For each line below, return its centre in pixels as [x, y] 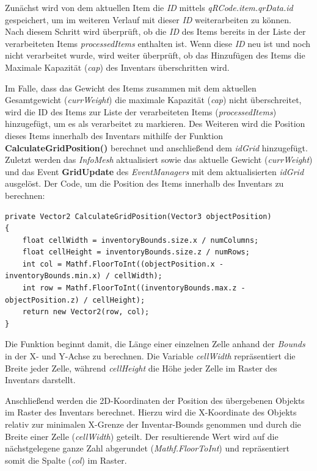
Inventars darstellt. [40, 380]
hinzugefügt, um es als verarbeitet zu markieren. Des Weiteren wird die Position [155, 124]
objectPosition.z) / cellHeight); [75, 300]
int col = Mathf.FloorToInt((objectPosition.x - [123, 264]
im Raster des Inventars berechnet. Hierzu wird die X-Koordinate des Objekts [151, 412]
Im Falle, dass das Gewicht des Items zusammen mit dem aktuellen [131, 88]
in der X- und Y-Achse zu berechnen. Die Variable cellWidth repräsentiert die [150, 356]
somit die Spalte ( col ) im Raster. [66, 460]
